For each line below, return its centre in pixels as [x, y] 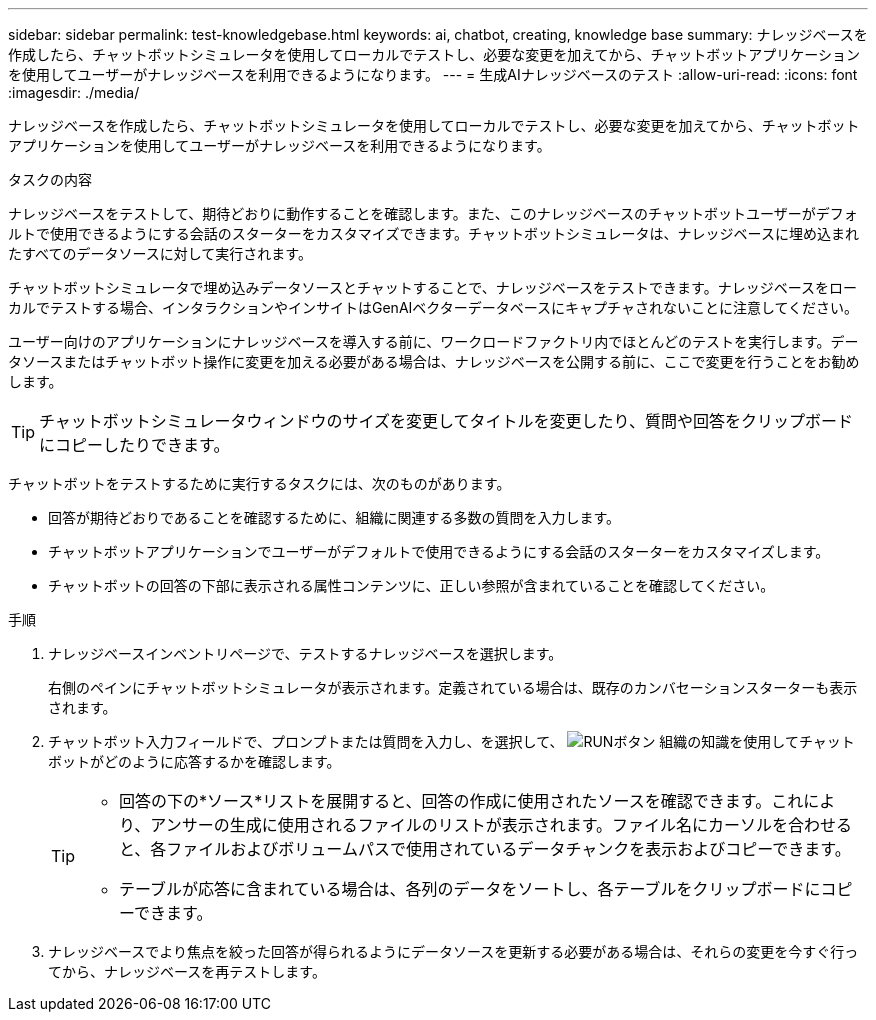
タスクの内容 [50, 179]
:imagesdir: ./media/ [74, 92]
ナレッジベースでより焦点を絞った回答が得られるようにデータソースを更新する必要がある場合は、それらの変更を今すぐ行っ [453, 951]
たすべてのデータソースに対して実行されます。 [160, 253]
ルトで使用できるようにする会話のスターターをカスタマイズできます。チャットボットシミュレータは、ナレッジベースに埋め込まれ [433, 233]
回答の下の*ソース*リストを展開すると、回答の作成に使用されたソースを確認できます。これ [461, 801]
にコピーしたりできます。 [134, 445]
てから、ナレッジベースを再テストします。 [187, 971]
